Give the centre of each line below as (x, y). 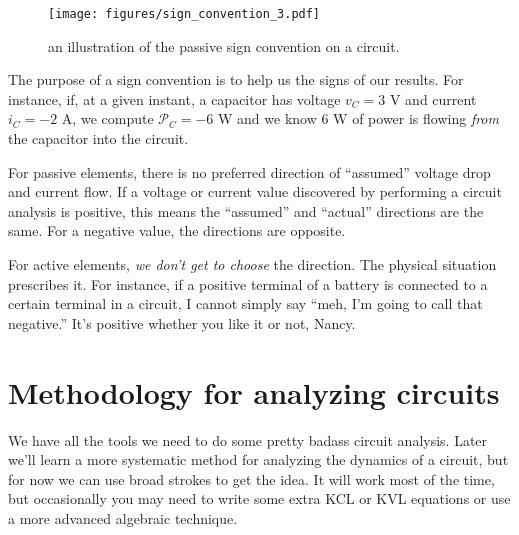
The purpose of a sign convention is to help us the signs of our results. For (236, 79)
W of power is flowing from (416, 118)
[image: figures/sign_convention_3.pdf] (184, 14)
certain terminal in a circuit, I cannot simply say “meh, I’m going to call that (245, 303)
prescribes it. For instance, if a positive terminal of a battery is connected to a (248, 283)
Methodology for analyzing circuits (254, 391)
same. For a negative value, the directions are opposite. (177, 230)
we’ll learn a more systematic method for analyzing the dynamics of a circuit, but (258, 459)
